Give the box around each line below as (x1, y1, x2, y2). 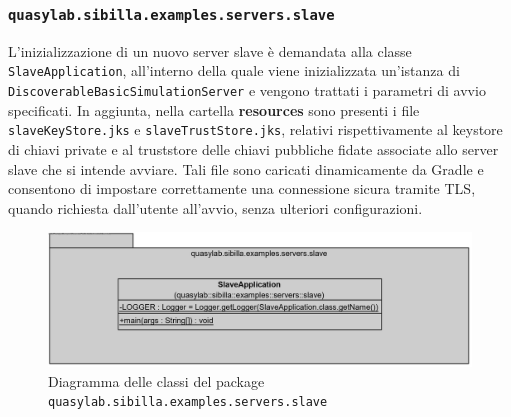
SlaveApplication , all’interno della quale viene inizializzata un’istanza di (8, 60, 460, 81)
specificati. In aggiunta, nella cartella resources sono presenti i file (8, 99, 420, 120)
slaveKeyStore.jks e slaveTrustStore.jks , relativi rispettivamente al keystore (8, 119, 503, 140)
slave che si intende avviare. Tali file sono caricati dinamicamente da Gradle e (8, 158, 484, 179)
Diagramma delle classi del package (48, 370, 265, 391)
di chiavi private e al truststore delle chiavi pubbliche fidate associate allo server (8, 138, 499, 159)
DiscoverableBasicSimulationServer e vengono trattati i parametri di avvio (8, 80, 486, 101)
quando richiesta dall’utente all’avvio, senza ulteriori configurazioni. (8, 197, 423, 218)
